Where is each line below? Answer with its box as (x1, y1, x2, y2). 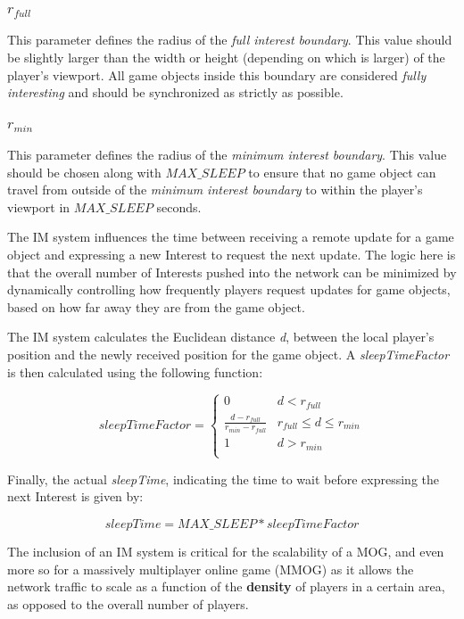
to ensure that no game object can (248, 162, 436, 181)
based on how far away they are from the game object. (7, 297, 305, 316)
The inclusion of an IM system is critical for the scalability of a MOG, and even (7, 542, 444, 561)
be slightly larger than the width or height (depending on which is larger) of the (7, 47, 445, 66)
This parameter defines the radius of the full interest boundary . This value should (7, 30, 452, 49)
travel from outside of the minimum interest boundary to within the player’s (7, 180, 423, 199)
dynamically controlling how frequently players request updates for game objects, (7, 280, 451, 299)
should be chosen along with (7, 162, 162, 181)
